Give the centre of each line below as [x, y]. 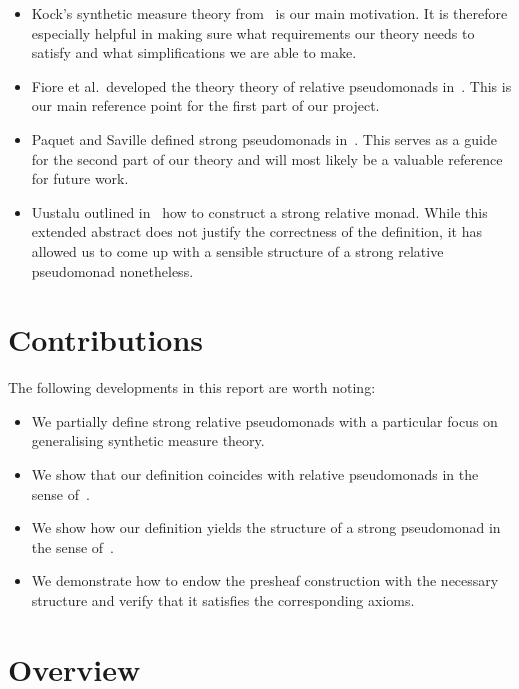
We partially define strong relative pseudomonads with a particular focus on [264, 420]
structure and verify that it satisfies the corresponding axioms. [223, 600]
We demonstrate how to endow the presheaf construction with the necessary [265, 580]
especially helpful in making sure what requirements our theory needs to [253, 32]
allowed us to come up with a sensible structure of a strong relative [237, 250]
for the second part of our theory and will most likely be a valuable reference [267, 158]
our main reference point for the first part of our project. [205, 105]
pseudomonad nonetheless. [112, 270]
